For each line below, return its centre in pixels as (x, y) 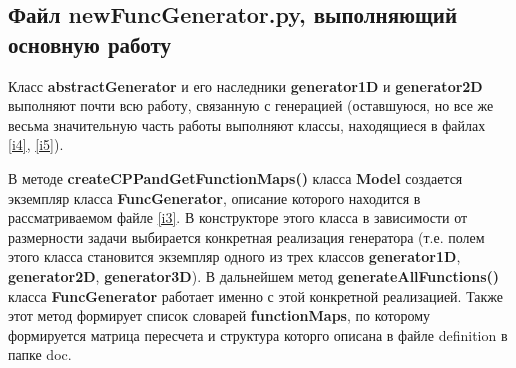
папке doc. (40, 354)
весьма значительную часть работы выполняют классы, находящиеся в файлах (247, 124)
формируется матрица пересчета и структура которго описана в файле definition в (258, 334)
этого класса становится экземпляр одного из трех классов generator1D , (234, 256)
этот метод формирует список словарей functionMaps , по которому (219, 315)
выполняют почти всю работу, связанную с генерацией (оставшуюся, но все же (251, 105)
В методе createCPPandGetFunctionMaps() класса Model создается (235, 177)
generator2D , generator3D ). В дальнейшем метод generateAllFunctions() (254, 275)
